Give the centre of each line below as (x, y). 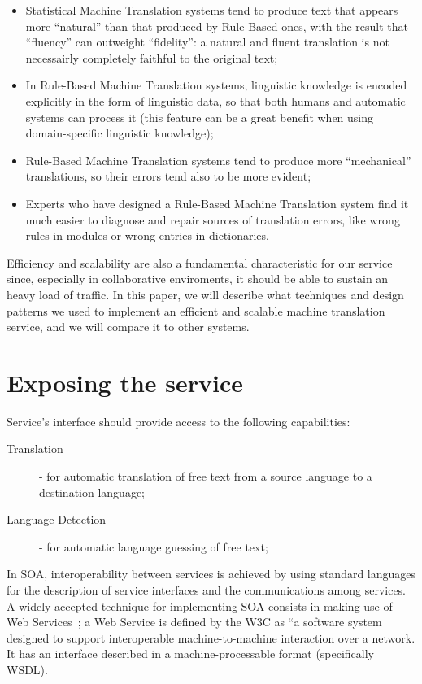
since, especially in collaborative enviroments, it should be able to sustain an (198, 279)
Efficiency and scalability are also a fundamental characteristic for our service (200, 262)
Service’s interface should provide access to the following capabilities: (178, 421)
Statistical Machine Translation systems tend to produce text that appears (212, 10)
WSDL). (27, 669)
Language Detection (57, 519)
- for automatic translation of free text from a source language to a (206, 476)
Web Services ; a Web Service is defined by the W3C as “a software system (194, 622)
